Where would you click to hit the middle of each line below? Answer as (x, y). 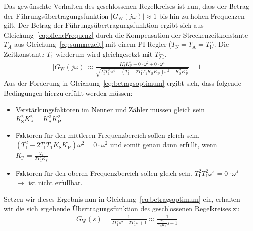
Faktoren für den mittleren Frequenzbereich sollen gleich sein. (107, 135)
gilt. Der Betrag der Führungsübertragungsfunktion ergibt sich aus (104, 25)
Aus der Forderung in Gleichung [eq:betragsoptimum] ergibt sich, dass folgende (123, 83)
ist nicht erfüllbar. (55, 183)
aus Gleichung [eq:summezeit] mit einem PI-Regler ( (93, 44)
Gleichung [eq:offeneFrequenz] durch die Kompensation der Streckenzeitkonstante (126, 34)
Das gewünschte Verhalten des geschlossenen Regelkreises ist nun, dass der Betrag (126, 6)
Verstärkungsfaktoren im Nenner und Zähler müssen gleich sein (110, 109)
